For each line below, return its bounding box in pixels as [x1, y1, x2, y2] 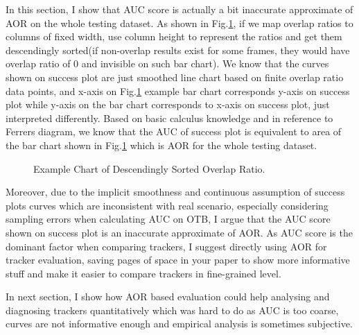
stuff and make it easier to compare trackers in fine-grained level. [6, 266, 281, 280]
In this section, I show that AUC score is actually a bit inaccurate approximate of [6, 2, 353, 16]
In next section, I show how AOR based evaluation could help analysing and [6, 289, 330, 304]
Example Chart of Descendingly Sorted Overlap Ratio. [33, 161, 265, 175]
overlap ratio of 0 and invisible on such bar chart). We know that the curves [6, 56, 329, 71]
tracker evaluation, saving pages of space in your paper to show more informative [6, 252, 350, 267]
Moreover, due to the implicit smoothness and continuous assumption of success [6, 184, 345, 199]
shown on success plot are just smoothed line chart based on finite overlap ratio [6, 69, 344, 84]
